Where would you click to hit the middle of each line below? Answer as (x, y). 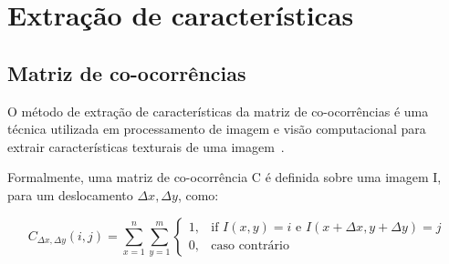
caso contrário (250, 246)
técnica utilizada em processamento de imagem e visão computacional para (217, 129)
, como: (198, 194)
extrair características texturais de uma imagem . (146, 146)
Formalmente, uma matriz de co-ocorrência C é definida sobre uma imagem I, (224, 177)
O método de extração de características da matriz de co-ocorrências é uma (218, 111)
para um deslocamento (70, 194)
